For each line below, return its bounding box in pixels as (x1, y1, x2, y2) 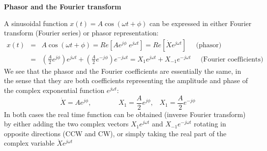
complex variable (4, 138, 55, 148)
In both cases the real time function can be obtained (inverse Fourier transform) (4, 109, 246, 119)
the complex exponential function (4, 85, 105, 95)
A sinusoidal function (4, 18, 68, 28)
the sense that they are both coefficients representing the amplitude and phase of (4, 75, 248, 86)
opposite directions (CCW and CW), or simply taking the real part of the (4, 128, 227, 138)
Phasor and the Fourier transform (4, 1, 121, 11)
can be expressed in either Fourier (149, 18, 252, 28)
